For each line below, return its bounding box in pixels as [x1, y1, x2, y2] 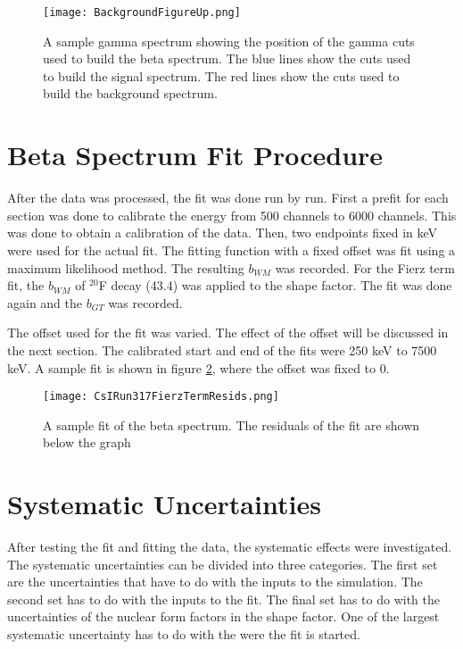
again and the [7, 293, 83, 312]
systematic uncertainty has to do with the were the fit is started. [7, 625, 360, 644]
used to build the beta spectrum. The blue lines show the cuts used [43, 49, 411, 68]
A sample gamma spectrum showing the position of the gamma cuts [43, 31, 415, 50]
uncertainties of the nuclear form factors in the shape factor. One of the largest [7, 607, 440, 626]
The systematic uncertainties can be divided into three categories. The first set [7, 554, 438, 573]
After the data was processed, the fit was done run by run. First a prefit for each [7, 188, 449, 207]
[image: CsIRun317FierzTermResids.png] [43, 390, 279, 404]
